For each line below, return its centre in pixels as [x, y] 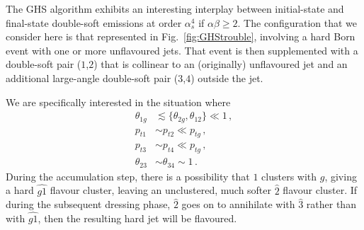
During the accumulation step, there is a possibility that [128, 176]
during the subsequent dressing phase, [88, 204]
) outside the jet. [227, 77]
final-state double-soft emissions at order [94, 22]
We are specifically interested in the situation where [118, 102]
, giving [341, 176]
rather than [331, 204]
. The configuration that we [297, 22]
